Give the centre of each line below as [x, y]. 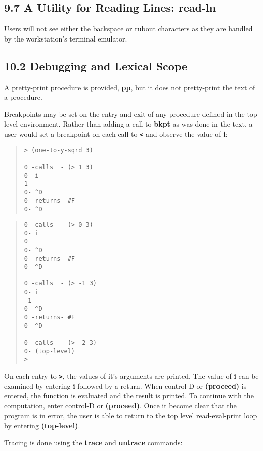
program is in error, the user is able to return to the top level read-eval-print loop [131, 415]
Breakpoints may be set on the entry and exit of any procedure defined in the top [131, 114]
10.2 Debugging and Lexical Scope [96, 66]
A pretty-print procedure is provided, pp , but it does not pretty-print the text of [130, 87]
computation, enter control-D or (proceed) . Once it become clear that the [120, 405]
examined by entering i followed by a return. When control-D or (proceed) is [125, 385]
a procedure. [23, 97]
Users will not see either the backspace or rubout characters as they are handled [128, 29]
